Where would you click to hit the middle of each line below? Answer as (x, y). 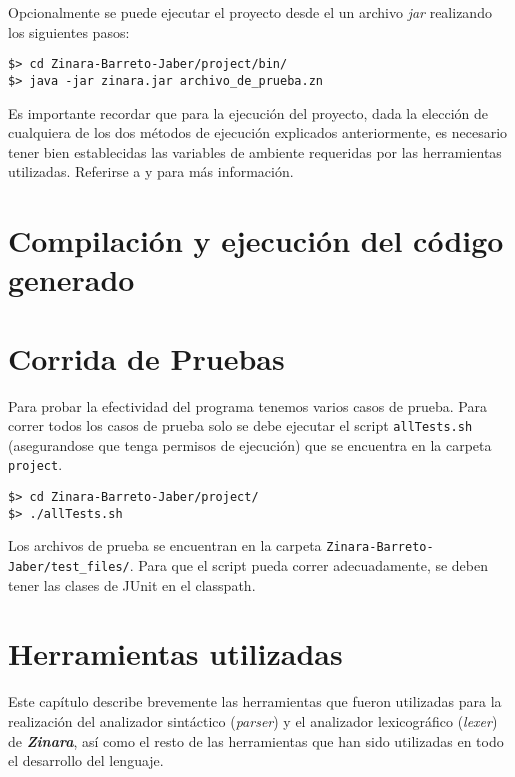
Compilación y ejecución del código (256, 240)
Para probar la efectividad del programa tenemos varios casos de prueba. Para (247, 405)
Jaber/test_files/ (69, 567)
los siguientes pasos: (69, 31)
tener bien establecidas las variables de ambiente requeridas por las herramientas (255, 151)
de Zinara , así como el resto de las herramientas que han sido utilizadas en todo (256, 740)
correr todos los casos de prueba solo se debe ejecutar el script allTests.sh (240, 425)
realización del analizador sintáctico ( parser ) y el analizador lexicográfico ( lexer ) (253, 721)
